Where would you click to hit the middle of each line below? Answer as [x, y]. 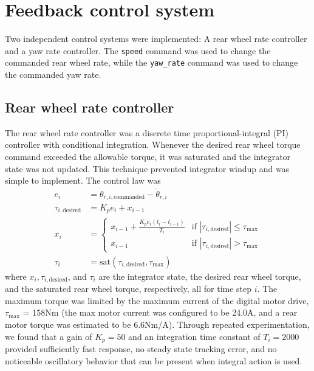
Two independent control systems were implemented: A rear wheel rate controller [156, 39]
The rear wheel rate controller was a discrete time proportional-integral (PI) [147, 132]
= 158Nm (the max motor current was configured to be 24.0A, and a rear [160, 312]
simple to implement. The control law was [83, 180]
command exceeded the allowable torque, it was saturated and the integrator [148, 157]
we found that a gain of [49, 336]
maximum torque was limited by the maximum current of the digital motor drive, [157, 300]
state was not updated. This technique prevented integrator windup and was [147, 168]
